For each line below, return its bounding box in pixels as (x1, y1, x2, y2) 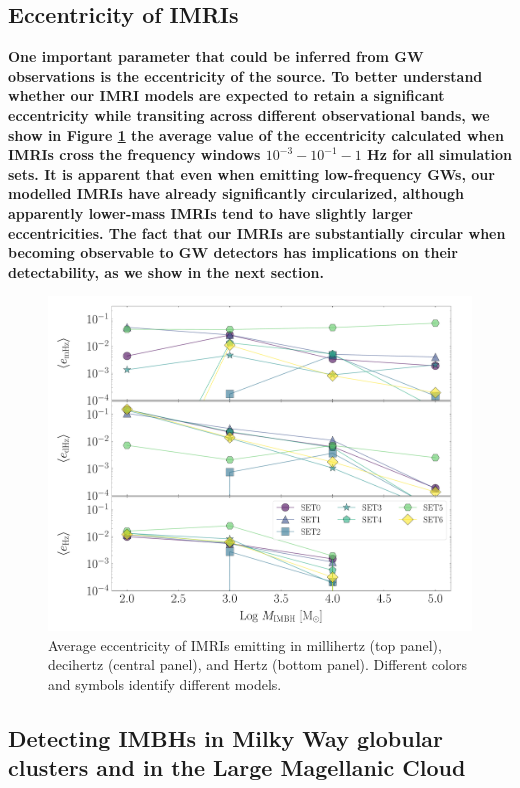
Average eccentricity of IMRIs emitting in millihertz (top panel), (48, 634, 442, 655)
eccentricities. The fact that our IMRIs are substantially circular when (8, 222, 506, 243)
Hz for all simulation (367, 144, 512, 165)
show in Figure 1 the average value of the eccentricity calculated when (8, 124, 504, 145)
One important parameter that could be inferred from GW (8, 46, 424, 67)
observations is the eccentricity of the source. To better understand (8, 65, 483, 86)
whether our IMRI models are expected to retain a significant (8, 85, 445, 106)
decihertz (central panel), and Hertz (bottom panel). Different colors (48, 654, 467, 675)
